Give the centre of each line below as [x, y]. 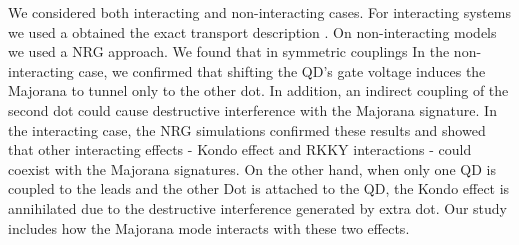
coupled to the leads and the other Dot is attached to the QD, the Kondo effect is [259, 188]
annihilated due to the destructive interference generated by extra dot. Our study [257, 207]
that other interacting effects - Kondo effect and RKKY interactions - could [240, 149]
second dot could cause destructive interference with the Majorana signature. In [252, 109]
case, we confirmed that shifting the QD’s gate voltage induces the [282, 70]
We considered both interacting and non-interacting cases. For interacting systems [259, 12]
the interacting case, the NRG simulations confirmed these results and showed [247, 129]
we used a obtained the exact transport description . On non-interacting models [252, 31]
